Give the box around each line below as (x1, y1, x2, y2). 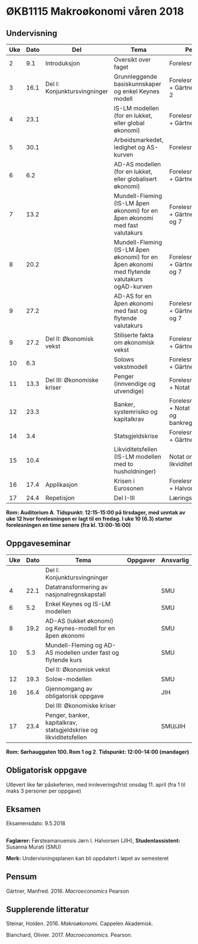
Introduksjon (45, 60, 81, 67)
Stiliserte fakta (114, 331, 154, 339)
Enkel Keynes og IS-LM (45, 600, 111, 608)
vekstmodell (114, 363, 148, 371)
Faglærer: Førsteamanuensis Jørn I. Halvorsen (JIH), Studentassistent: (6, 837, 181, 844)
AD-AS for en (114, 292, 152, 300)
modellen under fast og (55, 648, 120, 656)
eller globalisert (114, 175, 157, 183)
